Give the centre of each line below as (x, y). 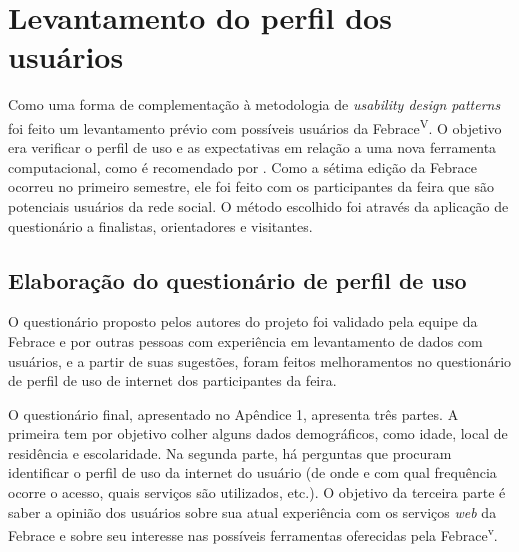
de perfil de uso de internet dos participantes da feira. (172, 380)
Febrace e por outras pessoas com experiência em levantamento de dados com (245, 340)
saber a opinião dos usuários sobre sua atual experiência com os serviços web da (252, 511)
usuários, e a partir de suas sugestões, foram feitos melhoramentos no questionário (260, 360)
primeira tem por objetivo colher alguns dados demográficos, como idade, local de (258, 433)
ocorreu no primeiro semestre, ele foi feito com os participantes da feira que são (251, 186)
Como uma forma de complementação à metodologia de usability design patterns (254, 104)
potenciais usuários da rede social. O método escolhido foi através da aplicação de (258, 205)
